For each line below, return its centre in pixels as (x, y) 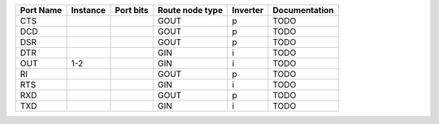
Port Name (41, 10)
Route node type (190, 10)
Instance (88, 10)
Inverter (248, 10)
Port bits (132, 10)
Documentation (303, 10)
